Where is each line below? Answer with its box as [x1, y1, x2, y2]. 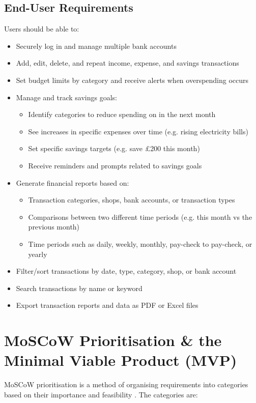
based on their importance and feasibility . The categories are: [4, 389, 198, 399]
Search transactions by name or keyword [16, 282, 143, 293]
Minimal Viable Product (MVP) [4, 350, 237, 370]
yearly [28, 248, 47, 259]
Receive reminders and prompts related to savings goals [28, 160, 202, 170]
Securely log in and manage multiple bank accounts [16, 40, 177, 51]
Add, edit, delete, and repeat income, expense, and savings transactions [16, 57, 239, 68]
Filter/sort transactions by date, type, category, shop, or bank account [16, 266, 237, 276]
